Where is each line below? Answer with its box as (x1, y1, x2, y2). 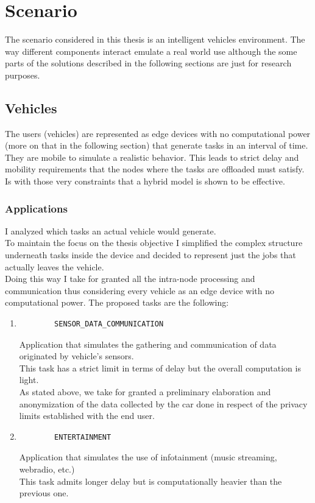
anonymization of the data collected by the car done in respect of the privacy (19, 397, 308, 410)
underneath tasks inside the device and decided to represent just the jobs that (5, 248, 296, 261)
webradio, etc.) (19, 462, 75, 475)
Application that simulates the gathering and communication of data (19, 337, 277, 350)
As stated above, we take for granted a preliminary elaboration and (19, 385, 271, 398)
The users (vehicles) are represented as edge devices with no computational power (5, 127, 311, 139)
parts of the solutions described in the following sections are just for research (5, 57, 292, 69)
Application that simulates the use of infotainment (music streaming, (19, 451, 277, 463)
